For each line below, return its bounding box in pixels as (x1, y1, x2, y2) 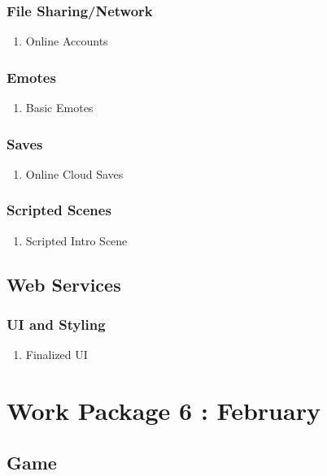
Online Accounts (25, 32, 108, 50)
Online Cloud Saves (25, 165, 124, 182)
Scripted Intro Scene (25, 232, 128, 249)
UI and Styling (7, 314, 106, 334)
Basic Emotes (25, 99, 94, 116)
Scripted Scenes (7, 200, 111, 220)
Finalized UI (25, 346, 88, 363)
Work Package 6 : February (7, 394, 320, 427)
